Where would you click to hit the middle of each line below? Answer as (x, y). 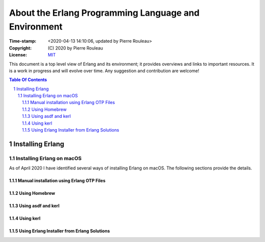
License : (18, 55)
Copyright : (20, 48)
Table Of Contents (28, 80)
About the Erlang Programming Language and (104, 13)
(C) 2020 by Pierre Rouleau (75, 48)
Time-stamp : (23, 41)
